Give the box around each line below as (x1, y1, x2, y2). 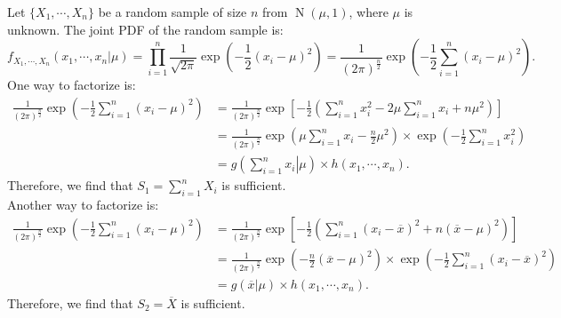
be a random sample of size (98, 3, 247, 20)
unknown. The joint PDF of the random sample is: (7, 20, 284, 38)
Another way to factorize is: (7, 195, 159, 213)
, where (349, 3, 389, 20)
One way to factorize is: (7, 76, 136, 94)
